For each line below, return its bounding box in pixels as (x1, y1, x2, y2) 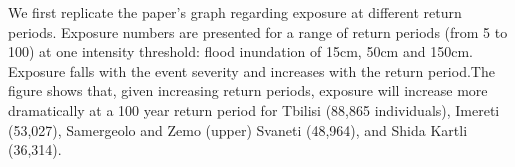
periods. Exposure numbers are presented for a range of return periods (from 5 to (8, 21, 508, 42)
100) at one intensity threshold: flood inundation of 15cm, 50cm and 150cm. (8, 41, 473, 62)
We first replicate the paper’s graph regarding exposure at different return (8, 2, 462, 22)
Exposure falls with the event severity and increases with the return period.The (8, 60, 495, 81)
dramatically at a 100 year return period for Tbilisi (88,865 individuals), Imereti (8, 99, 500, 120)
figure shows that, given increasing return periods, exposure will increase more (8, 80, 488, 101)
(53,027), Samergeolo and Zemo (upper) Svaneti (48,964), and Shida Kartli (8, 119, 468, 140)
